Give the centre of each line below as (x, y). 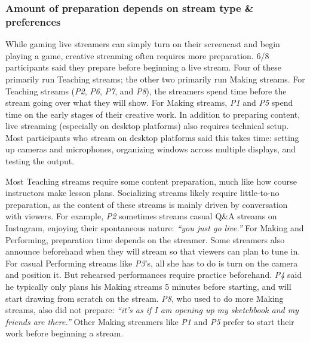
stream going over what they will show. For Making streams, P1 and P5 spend (149, 102)
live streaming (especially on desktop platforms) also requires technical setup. (147, 126)
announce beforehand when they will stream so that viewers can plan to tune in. (153, 251)
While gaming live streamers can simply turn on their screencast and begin (143, 44)
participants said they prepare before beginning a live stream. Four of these (143, 67)
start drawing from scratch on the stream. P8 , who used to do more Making (145, 298)
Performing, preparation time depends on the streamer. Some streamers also (145, 239)
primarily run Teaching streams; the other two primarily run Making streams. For (155, 79)
